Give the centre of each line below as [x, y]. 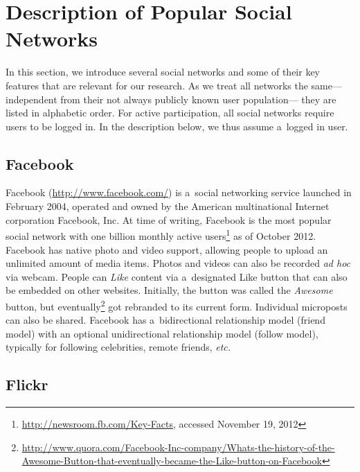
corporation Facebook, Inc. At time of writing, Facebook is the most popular [169, 219]
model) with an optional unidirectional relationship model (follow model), [162, 333]
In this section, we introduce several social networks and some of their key [163, 72]
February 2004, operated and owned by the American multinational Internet [168, 206]
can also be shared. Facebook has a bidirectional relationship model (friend [165, 320]
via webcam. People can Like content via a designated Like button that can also [177, 276]
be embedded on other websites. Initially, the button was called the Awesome [169, 290]
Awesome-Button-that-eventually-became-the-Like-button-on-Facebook [172, 461]
